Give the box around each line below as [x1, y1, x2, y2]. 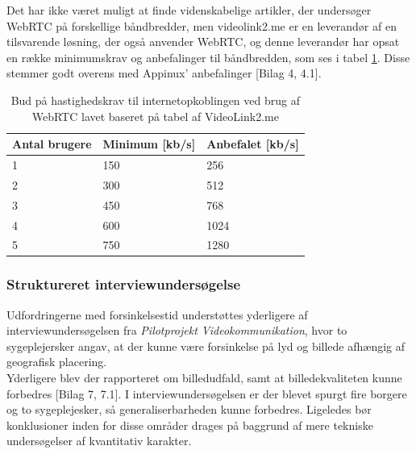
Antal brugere [12, 135, 92, 152]
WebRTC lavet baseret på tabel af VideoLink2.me [31, 107, 279, 124]
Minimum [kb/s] [102, 135, 196, 152]
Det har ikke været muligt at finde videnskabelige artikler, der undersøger [6, 2, 372, 18]
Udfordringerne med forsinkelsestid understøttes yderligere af [6, 306, 308, 323]
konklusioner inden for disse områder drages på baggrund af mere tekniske [6, 416, 373, 433]
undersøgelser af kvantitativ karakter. [6, 432, 192, 449]
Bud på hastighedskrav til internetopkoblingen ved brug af [10, 91, 300, 108]
